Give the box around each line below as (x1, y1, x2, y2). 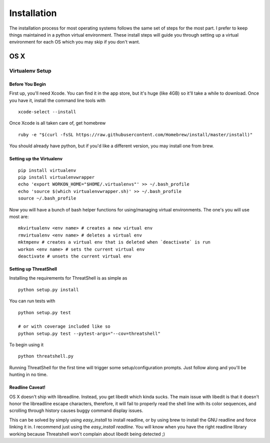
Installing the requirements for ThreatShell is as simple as (9, 275, 127, 281)
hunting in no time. (9, 371, 48, 378)
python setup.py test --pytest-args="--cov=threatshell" (18, 331, 161, 336)
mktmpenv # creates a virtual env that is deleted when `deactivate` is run (18, 240, 211, 245)
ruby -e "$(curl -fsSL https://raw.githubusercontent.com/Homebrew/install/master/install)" (18, 132, 253, 137)
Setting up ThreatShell (9, 266, 57, 272)
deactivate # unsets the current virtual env (18, 253, 132, 259)
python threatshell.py (18, 353, 74, 359)
